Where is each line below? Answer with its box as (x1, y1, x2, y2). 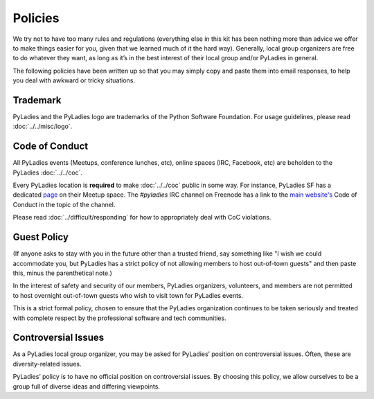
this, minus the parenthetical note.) (12, 269, 112, 277)
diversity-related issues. (12, 360, 82, 368)
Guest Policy (12, 231, 69, 243)
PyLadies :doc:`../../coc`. (12, 168, 83, 177)
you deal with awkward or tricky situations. (12, 76, 135, 85)
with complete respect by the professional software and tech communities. (12, 314, 226, 322)
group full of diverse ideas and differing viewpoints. (12, 382, 161, 391)
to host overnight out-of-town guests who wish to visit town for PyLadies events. (12, 291, 244, 299)
